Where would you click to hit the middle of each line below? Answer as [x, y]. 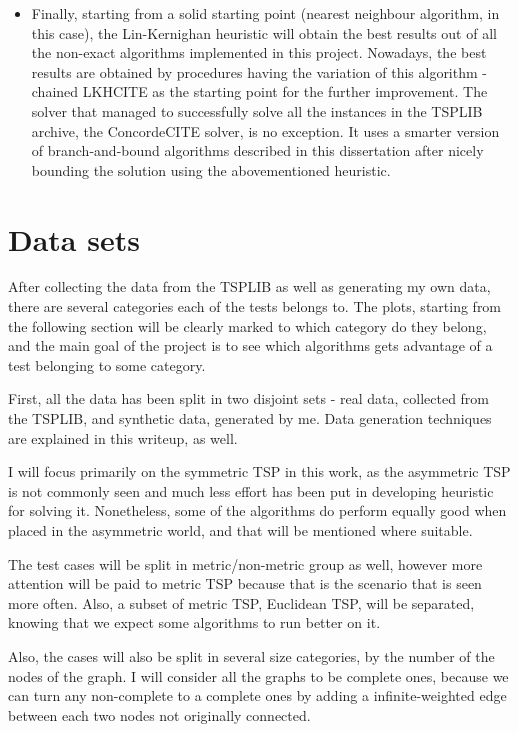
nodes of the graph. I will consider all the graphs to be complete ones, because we [258, 675]
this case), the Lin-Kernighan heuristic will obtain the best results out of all [264, 32]
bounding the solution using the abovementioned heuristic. [211, 169]
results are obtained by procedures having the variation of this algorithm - [259, 71]
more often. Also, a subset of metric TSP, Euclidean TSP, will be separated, [241, 602]
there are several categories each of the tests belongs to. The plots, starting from [255, 306]
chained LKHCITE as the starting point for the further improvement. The [259, 91]
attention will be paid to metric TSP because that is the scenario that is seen [245, 583]
